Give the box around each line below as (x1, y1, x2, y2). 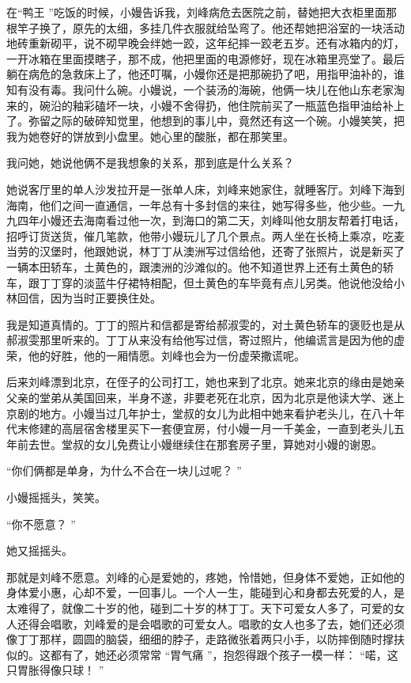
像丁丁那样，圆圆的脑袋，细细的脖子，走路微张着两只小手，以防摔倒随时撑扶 (6, 631, 405, 647)
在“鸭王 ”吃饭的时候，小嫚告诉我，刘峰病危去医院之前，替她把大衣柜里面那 (6, 4, 397, 20)
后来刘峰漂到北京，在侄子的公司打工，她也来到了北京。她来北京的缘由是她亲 (6, 374, 405, 390)
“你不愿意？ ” (6, 515, 76, 532)
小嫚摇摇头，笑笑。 (6, 489, 106, 506)
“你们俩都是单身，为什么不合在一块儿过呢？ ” (6, 462, 242, 479)
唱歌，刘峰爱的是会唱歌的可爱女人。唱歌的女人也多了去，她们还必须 (50, 615, 405, 632)
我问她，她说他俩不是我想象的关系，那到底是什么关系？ (6, 154, 294, 171)
